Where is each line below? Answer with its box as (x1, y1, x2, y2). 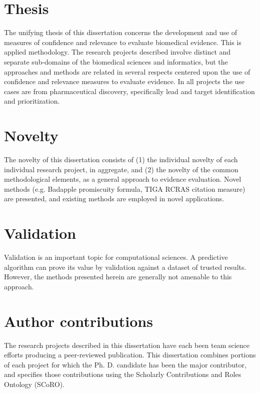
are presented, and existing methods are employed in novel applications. (4, 193, 224, 204)
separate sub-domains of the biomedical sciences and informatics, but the (4, 56, 228, 67)
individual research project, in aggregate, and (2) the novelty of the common (4, 164, 238, 174)
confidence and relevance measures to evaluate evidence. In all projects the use (4, 76, 245, 87)
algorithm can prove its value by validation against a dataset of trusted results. (4, 261, 246, 272)
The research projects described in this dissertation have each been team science (4, 339, 250, 350)
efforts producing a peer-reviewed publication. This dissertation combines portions (4, 349, 256, 360)
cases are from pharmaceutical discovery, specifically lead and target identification (4, 86, 255, 96)
